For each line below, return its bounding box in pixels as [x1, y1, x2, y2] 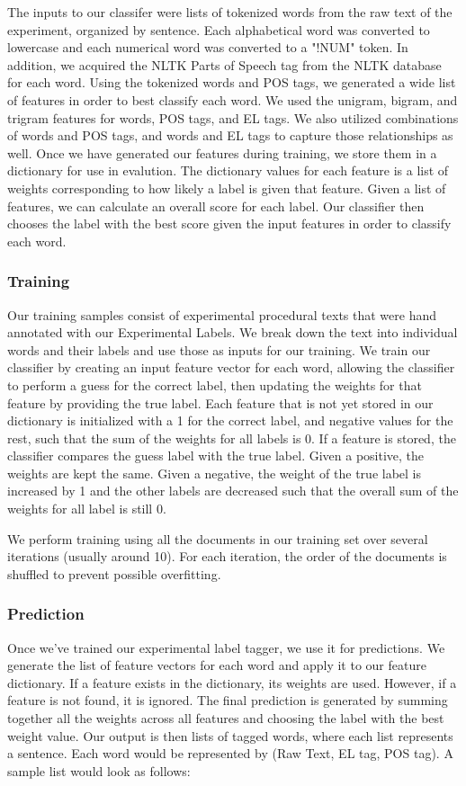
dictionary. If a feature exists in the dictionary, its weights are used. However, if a [7, 673, 457, 692]
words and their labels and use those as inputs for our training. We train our [7, 340, 431, 359]
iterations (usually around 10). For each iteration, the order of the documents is [7, 547, 447, 566]
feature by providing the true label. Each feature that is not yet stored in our [7, 393, 434, 412]
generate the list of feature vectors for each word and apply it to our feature [7, 656, 426, 674]
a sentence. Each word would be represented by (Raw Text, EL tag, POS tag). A [7, 744, 453, 763]
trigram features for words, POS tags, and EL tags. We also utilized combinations [7, 108, 459, 127]
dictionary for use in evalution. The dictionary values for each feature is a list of [7, 161, 449, 180]
